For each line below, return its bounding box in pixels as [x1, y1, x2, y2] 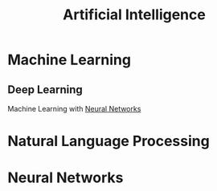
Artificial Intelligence [63, 6, 206, 24]
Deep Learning [7, 83, 83, 96]
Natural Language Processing [7, 132, 210, 150]
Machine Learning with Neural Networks [7, 104, 141, 113]
